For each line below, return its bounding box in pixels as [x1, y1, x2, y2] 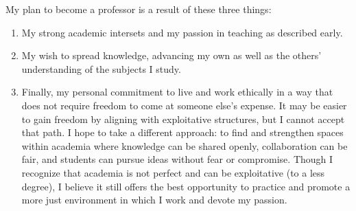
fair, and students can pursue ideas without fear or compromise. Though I [21, 152, 333, 166]
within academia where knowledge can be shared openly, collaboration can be [21, 138, 348, 153]
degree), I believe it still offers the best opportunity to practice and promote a [21, 179, 351, 193]
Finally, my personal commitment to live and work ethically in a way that [21, 85, 333, 99]
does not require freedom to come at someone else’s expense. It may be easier [21, 98, 347, 112]
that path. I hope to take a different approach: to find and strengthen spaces [21, 125, 344, 140]
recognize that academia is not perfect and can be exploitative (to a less [21, 165, 325, 179]
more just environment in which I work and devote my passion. [21, 192, 287, 207]
